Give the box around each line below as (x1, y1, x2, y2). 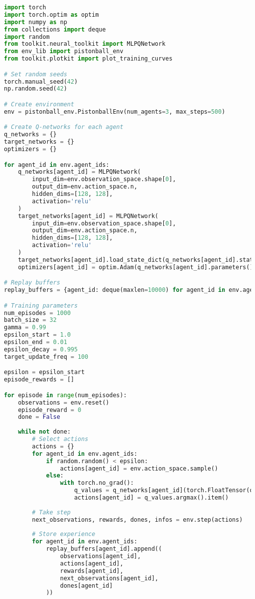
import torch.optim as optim (4, 11, 99, 18)
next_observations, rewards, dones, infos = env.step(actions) (32, 516, 243, 523)
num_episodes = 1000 (4, 309, 71, 316)
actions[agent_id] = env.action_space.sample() (60, 465, 218, 472)
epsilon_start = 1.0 (4, 331, 71, 339)
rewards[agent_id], (60, 567, 124, 574)
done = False (18, 413, 60, 421)
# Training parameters (4, 302, 78, 309)
